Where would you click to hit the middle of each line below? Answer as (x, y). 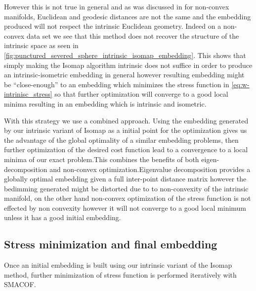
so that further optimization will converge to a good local (141, 94)
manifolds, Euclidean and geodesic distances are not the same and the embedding (128, 16)
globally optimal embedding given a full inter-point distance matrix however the (125, 179)
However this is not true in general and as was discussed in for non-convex (117, 6)
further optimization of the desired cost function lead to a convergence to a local (126, 149)
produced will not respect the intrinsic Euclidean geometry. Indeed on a (113, 26)
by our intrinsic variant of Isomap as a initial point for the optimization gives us (126, 130)
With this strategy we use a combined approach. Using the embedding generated (126, 120)
